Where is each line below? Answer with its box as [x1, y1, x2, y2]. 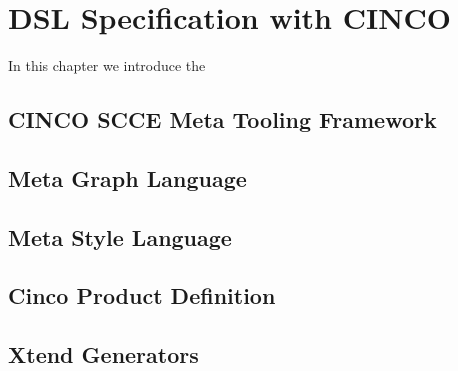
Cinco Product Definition [8, 280, 276, 311]
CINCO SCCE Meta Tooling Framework [8, 104, 437, 135]
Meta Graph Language [8, 162, 247, 193]
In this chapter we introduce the [8, 55, 206, 76]
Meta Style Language [8, 221, 232, 252]
